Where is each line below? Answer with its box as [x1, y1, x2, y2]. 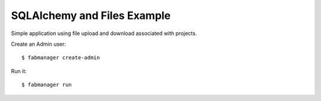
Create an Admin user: [11, 40, 67, 48]
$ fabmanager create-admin [21, 54, 100, 61]
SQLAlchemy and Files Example [11, 9, 171, 22]
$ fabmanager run [21, 81, 72, 89]
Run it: [11, 67, 27, 74]
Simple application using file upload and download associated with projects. [11, 30, 197, 37]
